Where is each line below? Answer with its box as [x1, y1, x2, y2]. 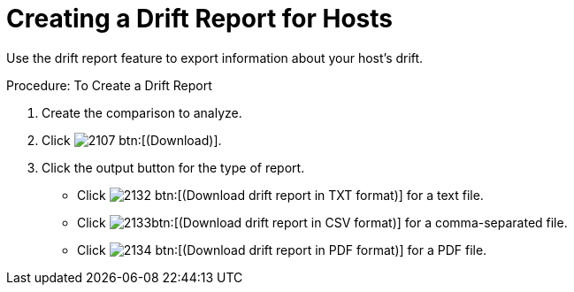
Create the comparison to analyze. [42, 104, 242, 120]
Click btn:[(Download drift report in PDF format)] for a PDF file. [77, 242, 487, 257]
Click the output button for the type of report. [42, 159, 305, 175]
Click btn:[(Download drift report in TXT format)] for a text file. [77, 187, 484, 203]
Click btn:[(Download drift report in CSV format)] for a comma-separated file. [77, 214, 568, 230]
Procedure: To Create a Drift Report [6, 77, 212, 93]
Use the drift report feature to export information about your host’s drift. [6, 50, 424, 65]
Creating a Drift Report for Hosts [6, 4, 394, 34]
